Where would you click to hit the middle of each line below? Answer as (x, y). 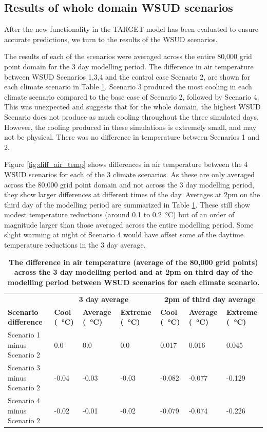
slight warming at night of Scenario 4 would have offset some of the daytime (124, 234)
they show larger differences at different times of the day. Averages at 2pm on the (132, 194)
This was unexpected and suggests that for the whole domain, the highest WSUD (132, 107)
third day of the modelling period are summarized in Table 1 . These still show (127, 204)
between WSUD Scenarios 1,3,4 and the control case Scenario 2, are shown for (127, 76)
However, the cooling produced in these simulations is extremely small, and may (130, 127)
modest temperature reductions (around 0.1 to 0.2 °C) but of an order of (119, 214)
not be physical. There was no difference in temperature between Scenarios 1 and (132, 137)
